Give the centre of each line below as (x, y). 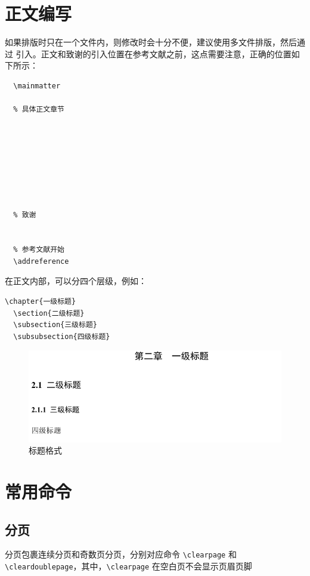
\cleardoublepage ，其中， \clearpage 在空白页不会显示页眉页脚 (128, 566)
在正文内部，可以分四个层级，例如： (76, 281)
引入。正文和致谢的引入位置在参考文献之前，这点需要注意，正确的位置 (154, 53)
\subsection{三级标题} (55, 325)
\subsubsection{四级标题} (62, 336)
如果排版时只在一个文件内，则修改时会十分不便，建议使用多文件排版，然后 (151, 42)
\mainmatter (37, 86)
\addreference (41, 261)
